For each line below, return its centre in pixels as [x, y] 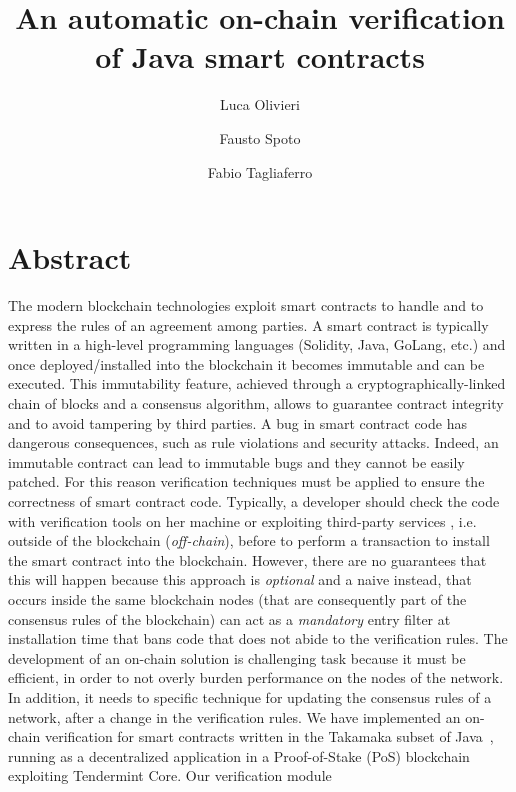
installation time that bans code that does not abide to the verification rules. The [258, 638]
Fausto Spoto [260, 137]
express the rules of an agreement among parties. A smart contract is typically [248, 324]
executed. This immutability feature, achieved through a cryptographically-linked [257, 383]
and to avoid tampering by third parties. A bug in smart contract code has [237, 422]
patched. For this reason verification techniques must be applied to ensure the [246, 481]
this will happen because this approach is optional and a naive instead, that [240, 579]
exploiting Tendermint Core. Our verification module [170, 775]
